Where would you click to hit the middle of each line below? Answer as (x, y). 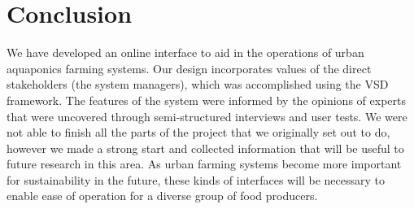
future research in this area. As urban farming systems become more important (204, 164)
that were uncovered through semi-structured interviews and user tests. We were (207, 116)
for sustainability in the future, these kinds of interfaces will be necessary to (196, 179)
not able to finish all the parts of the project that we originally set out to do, (198, 132)
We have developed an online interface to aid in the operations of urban (185, 52)
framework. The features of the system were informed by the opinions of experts (206, 100)
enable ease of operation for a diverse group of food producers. (162, 196)
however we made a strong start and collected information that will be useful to (205, 148)
